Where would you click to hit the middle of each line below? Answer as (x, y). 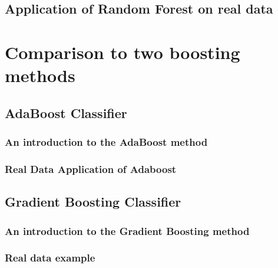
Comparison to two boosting (123, 52)
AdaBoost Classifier (66, 112)
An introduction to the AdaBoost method (106, 142)
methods (40, 75)
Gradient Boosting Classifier (93, 202)
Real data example (50, 258)
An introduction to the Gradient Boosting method (127, 231)
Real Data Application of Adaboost (91, 169)
